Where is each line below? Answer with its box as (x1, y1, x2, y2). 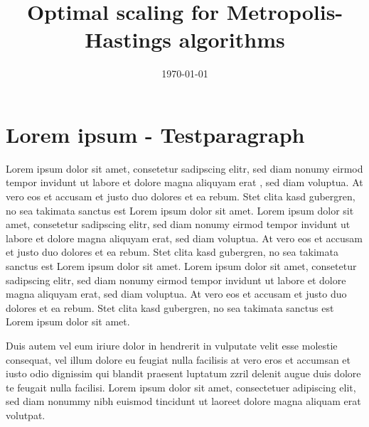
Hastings (85, 25, 172, 54)
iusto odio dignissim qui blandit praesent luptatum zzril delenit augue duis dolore (6, 366, 361, 381)
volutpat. (6, 407, 46, 422)
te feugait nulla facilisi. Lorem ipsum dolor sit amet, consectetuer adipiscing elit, (6, 379, 356, 394)
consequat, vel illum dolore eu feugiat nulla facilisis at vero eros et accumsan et (6, 352, 351, 367)
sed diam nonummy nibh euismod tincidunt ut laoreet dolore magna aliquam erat (6, 394, 361, 409)
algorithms (178, 25, 285, 54)
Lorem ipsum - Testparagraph (6, 119, 305, 148)
